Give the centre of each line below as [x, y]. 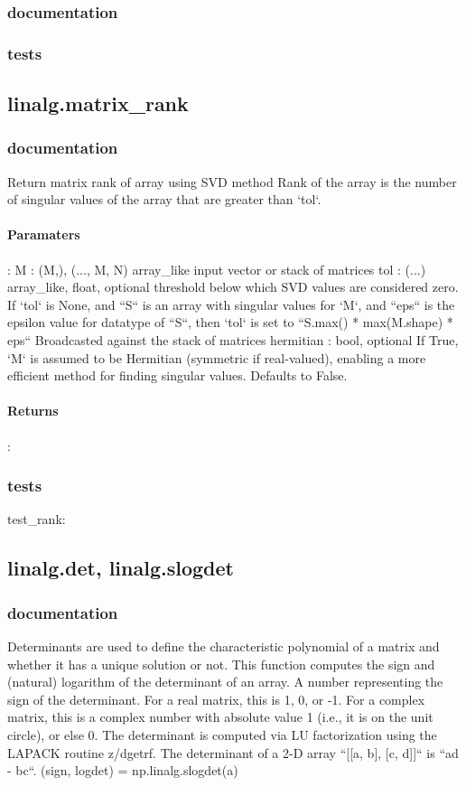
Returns [33, 411]
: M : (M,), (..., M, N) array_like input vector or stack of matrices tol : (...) [217, 269]
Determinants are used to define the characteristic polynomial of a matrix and [224, 646]
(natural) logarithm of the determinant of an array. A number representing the [225, 682]
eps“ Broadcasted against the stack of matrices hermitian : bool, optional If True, [233, 340]
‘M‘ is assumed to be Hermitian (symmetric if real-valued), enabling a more [217, 357]
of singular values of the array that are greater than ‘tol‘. [164, 199]
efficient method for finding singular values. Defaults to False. [177, 375]
